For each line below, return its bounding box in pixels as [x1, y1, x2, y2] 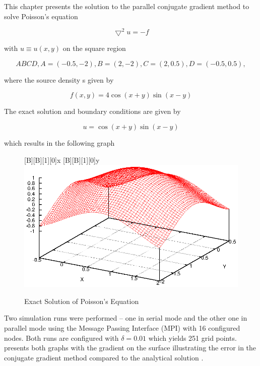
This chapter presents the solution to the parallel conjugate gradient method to [4, 1, 249, 11]
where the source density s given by [4, 74, 114, 85]
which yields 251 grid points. [148, 332, 237, 343]
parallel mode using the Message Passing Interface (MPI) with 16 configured [4, 322, 240, 333]
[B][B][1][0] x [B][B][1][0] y [24, 154, 100, 165]
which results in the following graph [4, 138, 115, 148]
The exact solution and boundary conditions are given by [4, 106, 181, 116]
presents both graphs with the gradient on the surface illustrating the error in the [4, 342, 256, 353]
